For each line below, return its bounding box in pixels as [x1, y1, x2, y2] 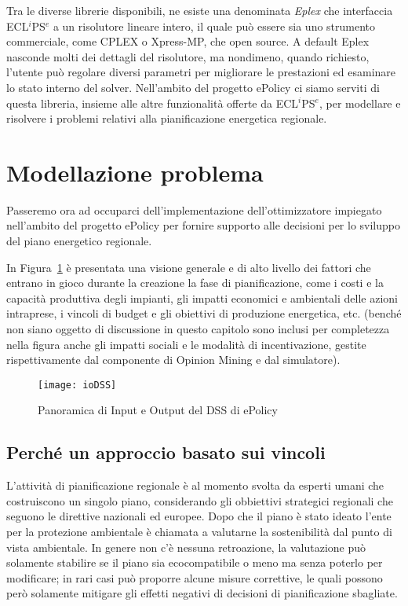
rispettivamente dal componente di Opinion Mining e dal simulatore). [6, 351, 341, 368]
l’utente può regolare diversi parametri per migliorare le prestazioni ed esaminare [6, 64, 396, 80]
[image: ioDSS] [38, 379, 117, 391]
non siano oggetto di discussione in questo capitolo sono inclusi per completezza [6, 321, 390, 337]
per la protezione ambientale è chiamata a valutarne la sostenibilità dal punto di [6, 523, 392, 540]
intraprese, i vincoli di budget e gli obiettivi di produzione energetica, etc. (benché [6, 305, 402, 321]
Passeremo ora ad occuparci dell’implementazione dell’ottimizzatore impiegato [6, 201, 382, 218]
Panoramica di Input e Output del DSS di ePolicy [38, 402, 278, 418]
